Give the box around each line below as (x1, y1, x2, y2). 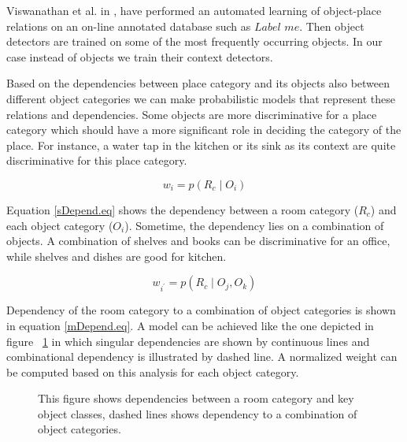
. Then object (299, 17, 364, 34)
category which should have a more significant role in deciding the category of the (6, 121, 401, 138)
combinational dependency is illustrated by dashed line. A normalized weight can (6, 348, 398, 365)
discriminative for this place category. (6, 152, 187, 169)
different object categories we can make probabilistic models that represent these (6, 90, 396, 106)
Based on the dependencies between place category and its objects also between (6, 75, 390, 91)
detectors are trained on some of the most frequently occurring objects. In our (6, 33, 383, 50)
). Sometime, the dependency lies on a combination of (124, 217, 384, 233)
